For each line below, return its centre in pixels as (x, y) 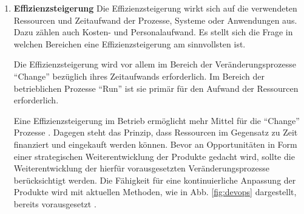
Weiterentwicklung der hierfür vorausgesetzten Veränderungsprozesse (141, 168)
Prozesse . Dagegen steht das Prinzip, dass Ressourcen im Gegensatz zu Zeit (156, 132)
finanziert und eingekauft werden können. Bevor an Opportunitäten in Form (155, 144)
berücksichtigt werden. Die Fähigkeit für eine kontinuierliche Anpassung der (155, 180)
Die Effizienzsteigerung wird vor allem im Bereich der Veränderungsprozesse (155, 64)
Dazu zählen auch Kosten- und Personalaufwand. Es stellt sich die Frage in (153, 32)
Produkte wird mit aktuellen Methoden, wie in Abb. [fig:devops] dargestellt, (155, 192)
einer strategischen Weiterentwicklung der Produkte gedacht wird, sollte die (154, 156)
